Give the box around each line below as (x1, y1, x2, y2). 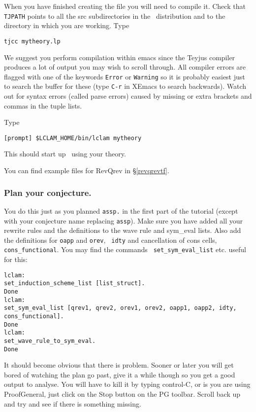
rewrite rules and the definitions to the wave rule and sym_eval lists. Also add (4, 225, 241, 235)
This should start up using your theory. (4, 149, 126, 159)
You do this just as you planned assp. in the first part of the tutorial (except (4, 205, 238, 216)
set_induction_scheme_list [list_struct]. (4, 280, 145, 287)
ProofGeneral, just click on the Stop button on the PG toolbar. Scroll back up (4, 389, 241, 399)
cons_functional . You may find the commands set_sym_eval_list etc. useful (4, 244, 246, 255)
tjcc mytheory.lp (4, 37, 61, 45)
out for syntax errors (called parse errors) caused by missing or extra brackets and (4, 91, 252, 101)
